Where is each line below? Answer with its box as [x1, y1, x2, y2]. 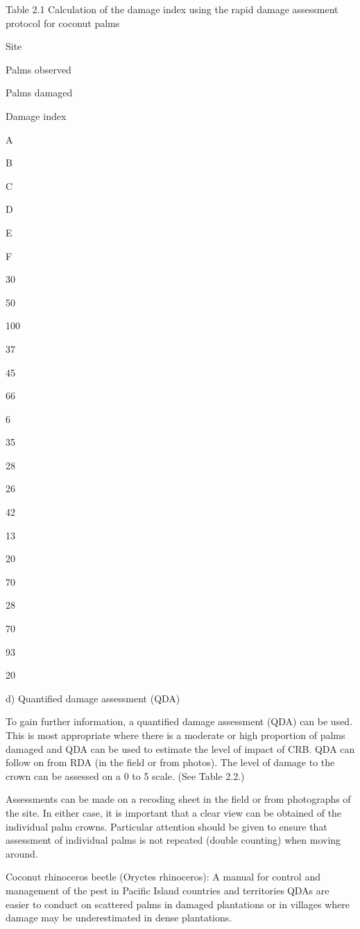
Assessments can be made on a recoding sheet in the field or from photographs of [6, 792, 351, 806]
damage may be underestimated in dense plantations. [6, 910, 232, 925]
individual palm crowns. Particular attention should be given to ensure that [6, 819, 327, 833]
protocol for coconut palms [6, 15, 120, 30]
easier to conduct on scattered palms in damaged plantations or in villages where [6, 896, 350, 911]
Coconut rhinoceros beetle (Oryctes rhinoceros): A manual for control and [6, 869, 320, 884]
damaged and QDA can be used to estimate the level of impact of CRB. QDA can [6, 741, 355, 756]
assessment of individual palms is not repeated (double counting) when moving [6, 833, 341, 847]
